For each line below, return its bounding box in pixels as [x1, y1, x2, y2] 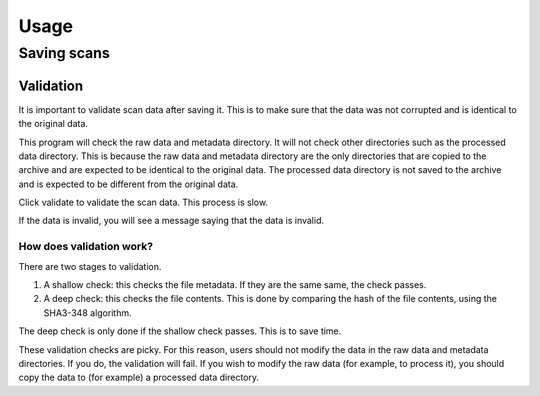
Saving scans [18, 44, 110, 62]
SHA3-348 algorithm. [43, 306, 132, 319]
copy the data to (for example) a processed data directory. [18, 371, 260, 384]
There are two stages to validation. [18, 260, 162, 272]
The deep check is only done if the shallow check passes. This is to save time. [18, 325, 342, 337]
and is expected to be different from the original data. [18, 178, 239, 190]
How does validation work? [18, 240, 154, 254]
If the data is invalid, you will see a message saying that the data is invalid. [18, 215, 325, 227]
